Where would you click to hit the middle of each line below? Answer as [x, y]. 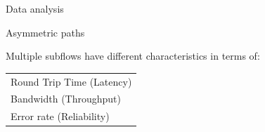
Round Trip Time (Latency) [71, 81]
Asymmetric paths [45, 32]
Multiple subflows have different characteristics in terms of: [133, 56]
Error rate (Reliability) [60, 116]
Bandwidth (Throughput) [66, 99]
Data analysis [35, 8]
